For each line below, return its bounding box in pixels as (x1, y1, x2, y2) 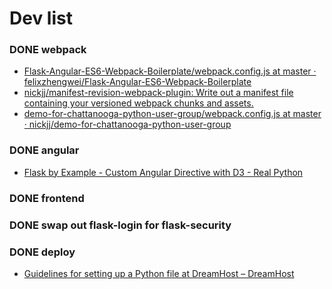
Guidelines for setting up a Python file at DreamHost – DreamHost (23, 267, 295, 279)
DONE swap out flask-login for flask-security (9, 218, 232, 232)
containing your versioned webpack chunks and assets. (23, 97, 254, 109)
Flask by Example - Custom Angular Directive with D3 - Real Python (23, 166, 304, 178)
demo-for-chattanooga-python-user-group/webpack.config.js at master (23, 108, 322, 120)
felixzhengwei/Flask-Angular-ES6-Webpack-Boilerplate (23, 76, 252, 88)
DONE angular (9, 143, 80, 157)
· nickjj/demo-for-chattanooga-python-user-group (23, 118, 232, 131)
